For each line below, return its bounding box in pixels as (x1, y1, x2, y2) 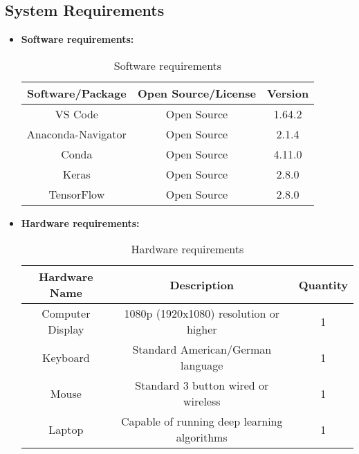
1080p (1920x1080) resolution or (124, 305, 280, 322)
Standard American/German (132, 341, 272, 358)
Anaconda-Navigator (26, 125, 127, 142)
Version (266, 84, 309, 101)
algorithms (176, 429, 228, 446)
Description (169, 276, 234, 293)
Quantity (298, 276, 348, 293)
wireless (183, 393, 221, 410)
